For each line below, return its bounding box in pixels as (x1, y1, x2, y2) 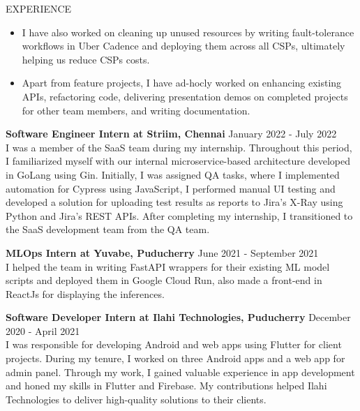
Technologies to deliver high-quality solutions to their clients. (6, 391, 267, 406)
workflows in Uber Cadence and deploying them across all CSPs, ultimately (22, 38, 345, 53)
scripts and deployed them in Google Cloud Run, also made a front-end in (6, 273, 322, 287)
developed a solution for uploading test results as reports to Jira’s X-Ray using (6, 195, 343, 209)
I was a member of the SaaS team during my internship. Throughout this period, (6, 140, 352, 154)
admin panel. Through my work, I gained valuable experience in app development (6, 364, 355, 379)
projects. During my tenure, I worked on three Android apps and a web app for (6, 351, 345, 366)
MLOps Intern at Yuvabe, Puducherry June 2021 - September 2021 (6, 245, 319, 260)
